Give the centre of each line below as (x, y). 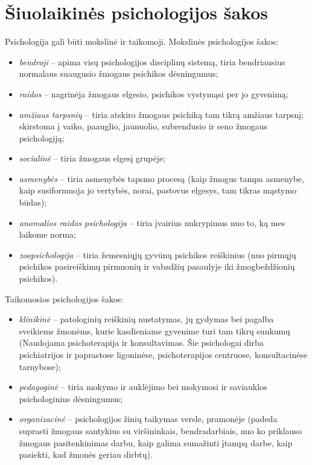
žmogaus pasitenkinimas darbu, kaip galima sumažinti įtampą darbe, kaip (156, 442)
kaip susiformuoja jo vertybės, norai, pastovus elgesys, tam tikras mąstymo (158, 190)
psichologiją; (42, 138)
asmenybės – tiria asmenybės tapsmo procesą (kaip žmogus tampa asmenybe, (161, 178)
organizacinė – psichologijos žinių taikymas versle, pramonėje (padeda (148, 419)
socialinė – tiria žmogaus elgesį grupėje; (92, 158)
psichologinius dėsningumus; (71, 398)
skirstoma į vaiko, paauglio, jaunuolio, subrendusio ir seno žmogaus (143, 126)
